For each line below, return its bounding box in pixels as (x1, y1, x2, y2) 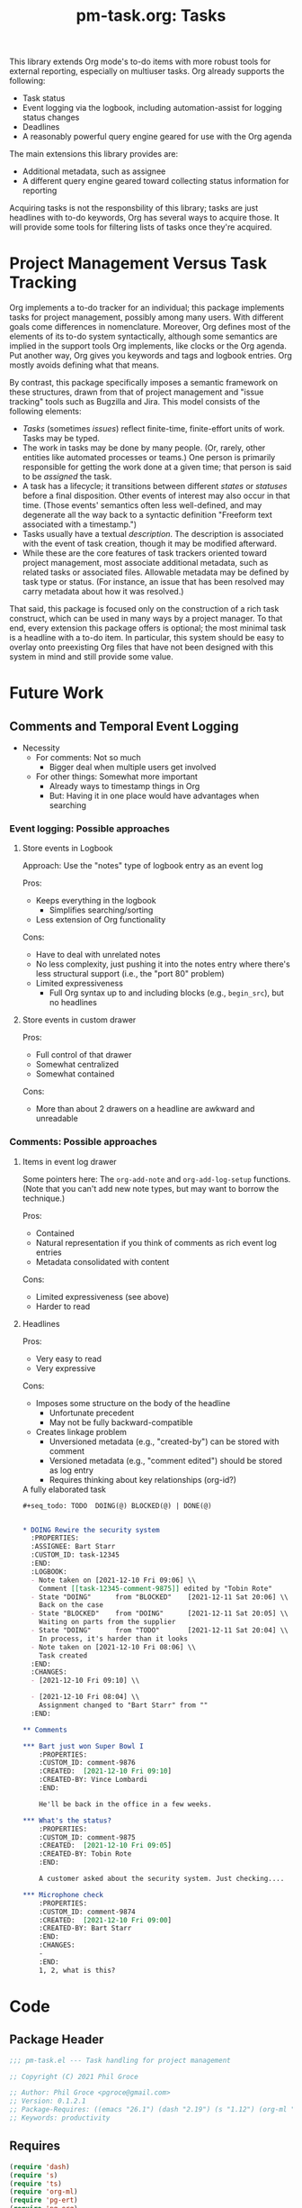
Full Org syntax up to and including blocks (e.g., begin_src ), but (49, 987, 285, 998)
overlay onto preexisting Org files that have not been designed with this (9, 641, 274, 653)
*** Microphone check (22, 1890, 103, 1899)
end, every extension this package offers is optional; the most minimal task (9, 622, 287, 633)
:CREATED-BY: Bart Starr (39, 1924, 132, 1933)
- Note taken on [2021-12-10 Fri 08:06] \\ (31, 1642, 196, 1651)
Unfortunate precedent (49, 1407, 135, 1418)
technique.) (22, 1193, 66, 1204)
